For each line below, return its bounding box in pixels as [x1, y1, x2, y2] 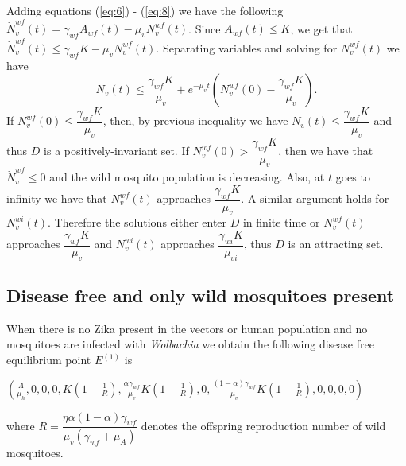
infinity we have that [6, 190, 107, 207]
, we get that [290, 20, 353, 37]
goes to [335, 169, 370, 185]
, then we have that [278, 142, 373, 159]
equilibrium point [6, 351, 91, 368]
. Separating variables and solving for [156, 39, 338, 56]
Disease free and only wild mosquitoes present [6, 283, 395, 308]
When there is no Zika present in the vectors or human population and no [6, 320, 368, 336]
